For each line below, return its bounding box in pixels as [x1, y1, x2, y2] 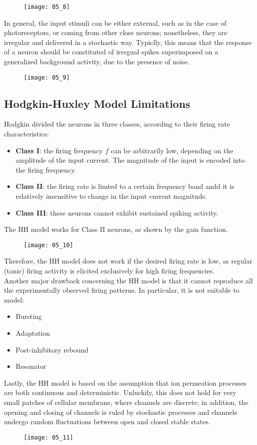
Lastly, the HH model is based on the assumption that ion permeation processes [4, 377, 247, 388]
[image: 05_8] [24, 3, 70, 10]
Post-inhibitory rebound [15, 344, 88, 355]
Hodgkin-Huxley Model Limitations [4, 95, 190, 111]
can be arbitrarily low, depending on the [111, 145, 233, 155]
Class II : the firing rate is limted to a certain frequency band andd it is [15, 181, 235, 191]
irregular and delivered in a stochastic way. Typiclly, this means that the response [4, 37, 252, 47]
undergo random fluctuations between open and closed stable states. [4, 416, 211, 427]
